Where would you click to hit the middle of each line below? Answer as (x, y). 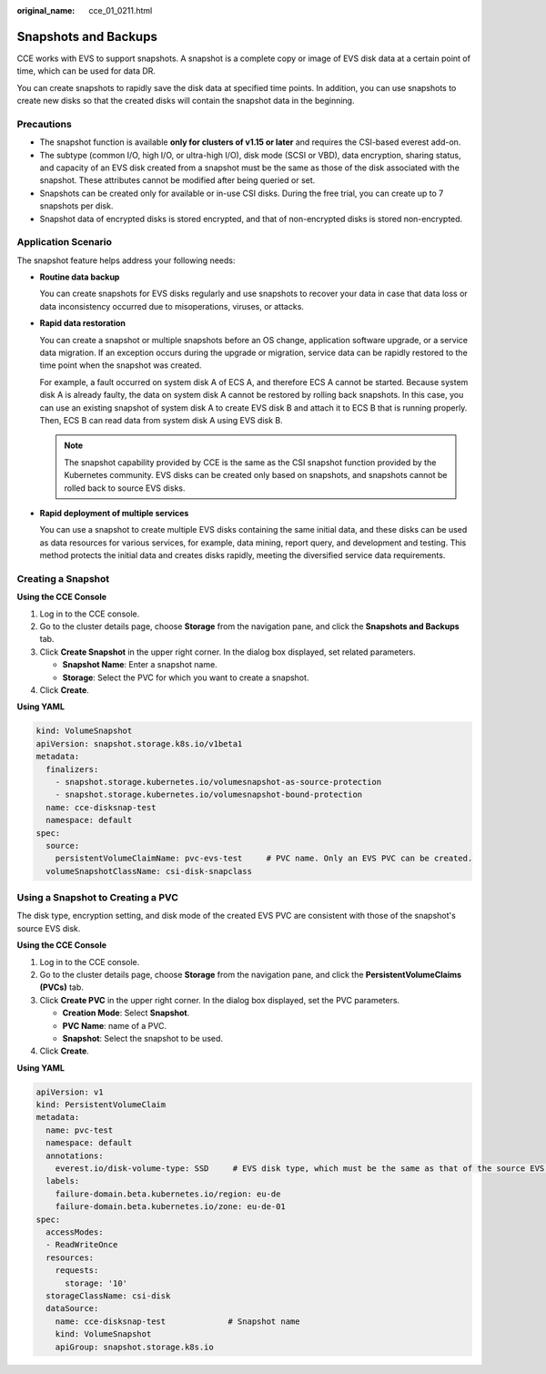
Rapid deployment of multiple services (114, 513)
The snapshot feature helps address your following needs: (126, 260)
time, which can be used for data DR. (86, 71)
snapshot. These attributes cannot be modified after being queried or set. (177, 180)
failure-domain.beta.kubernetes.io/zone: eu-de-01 (170, 1207)
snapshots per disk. (76, 206)
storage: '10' (96, 1283)
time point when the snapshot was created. (121, 365)
